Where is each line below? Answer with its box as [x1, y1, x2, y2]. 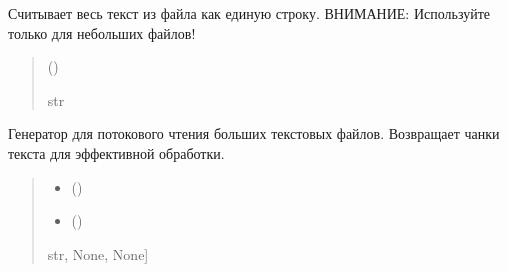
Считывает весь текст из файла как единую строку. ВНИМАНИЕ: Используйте [8, 3, 490, 23]
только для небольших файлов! [8, 22, 196, 43]
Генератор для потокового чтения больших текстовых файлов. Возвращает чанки [8, 123, 500, 144]
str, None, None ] [47, 243, 149, 264]
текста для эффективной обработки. [8, 142, 225, 163]
